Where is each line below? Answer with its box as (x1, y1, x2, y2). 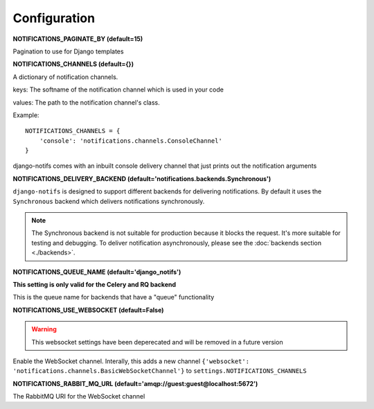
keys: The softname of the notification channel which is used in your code (12, 85, 224, 94)
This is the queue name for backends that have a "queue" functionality (12, 293, 215, 302)
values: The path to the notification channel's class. (12, 98, 160, 107)
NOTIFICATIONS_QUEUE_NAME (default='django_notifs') (12, 268, 181, 276)
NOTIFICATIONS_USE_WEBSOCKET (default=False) (12, 306, 164, 314)
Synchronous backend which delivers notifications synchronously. (12, 197, 205, 205)
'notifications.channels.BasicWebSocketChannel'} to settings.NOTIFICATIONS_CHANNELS (12, 367, 308, 375)
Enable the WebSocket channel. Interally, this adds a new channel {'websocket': (12, 357, 249, 365)
